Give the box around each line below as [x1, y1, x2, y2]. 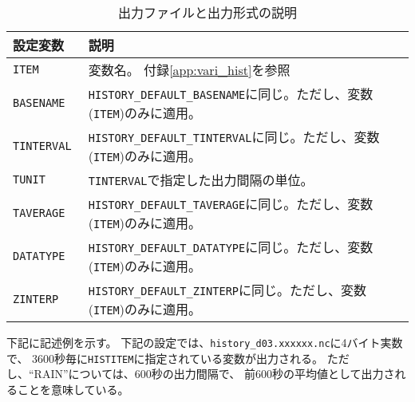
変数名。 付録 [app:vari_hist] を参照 [88, 61, 290, 79]
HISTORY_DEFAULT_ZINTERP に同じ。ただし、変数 [88, 281, 367, 299]
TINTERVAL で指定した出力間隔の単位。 [88, 171, 314, 189]
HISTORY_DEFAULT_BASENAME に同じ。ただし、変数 [88, 85, 373, 103]
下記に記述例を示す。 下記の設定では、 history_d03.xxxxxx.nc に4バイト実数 [6, 334, 403, 350]
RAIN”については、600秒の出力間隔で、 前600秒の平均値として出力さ [34, 365, 395, 382]
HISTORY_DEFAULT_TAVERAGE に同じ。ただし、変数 [88, 195, 373, 213]
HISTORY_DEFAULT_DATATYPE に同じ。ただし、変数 [88, 238, 373, 256]
